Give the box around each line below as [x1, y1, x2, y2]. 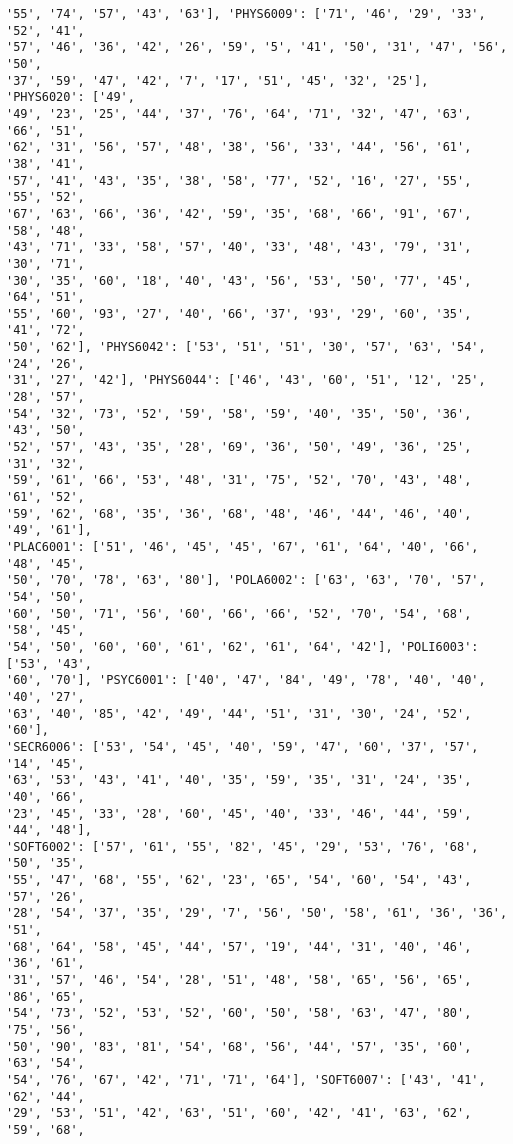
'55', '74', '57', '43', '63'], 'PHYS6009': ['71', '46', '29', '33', [6, 7, 486, 21]
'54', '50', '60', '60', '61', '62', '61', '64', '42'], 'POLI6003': [6, 639, 479, 654]
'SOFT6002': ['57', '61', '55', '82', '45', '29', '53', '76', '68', [6, 839, 479, 854]
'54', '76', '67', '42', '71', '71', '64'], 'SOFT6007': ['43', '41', [6, 1073, 486, 1087]
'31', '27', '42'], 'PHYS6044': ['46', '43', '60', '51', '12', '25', [6, 373, 486, 388]
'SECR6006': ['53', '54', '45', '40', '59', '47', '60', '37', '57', [6, 739, 479, 754]
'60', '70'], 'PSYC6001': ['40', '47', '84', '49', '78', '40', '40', [6, 673, 486, 688]
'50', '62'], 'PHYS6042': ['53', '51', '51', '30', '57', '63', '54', [6, 340, 486, 355]
